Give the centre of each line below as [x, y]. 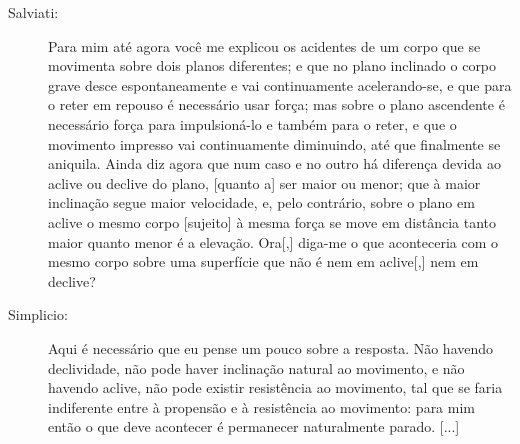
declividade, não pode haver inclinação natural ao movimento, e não [256, 367]
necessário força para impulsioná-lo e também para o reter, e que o [252, 123]
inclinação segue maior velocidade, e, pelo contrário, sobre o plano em [261, 202]
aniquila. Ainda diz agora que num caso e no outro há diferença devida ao [274, 163]
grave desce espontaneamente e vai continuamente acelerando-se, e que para [280, 84]
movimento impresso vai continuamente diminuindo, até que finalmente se [274, 143]
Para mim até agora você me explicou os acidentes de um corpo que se [264, 45]
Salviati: [33, 12]
